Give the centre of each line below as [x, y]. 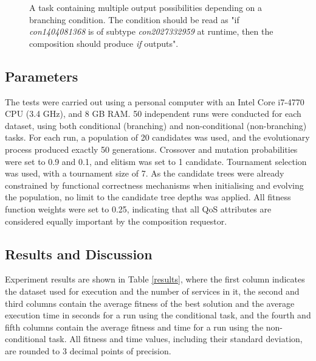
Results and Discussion [79, 254]
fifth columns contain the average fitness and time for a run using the [134, 327]
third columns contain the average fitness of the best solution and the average [150, 303]
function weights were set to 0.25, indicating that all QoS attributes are [138, 209]
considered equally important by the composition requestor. [116, 221]
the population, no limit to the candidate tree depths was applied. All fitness [148, 197]
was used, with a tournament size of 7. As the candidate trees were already [145, 173]
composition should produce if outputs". [104, 43]
